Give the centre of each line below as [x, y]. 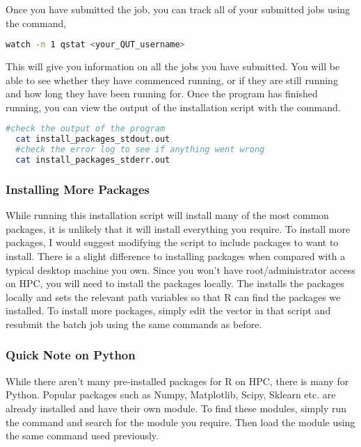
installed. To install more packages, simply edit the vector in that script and [168, 310]
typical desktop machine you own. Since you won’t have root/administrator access [180, 269]
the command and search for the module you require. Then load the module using [180, 422]
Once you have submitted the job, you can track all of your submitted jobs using [178, 9]
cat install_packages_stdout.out [93, 139]
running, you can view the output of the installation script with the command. [173, 107]
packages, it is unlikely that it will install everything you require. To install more [178, 228]
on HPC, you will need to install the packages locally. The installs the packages [175, 283]
